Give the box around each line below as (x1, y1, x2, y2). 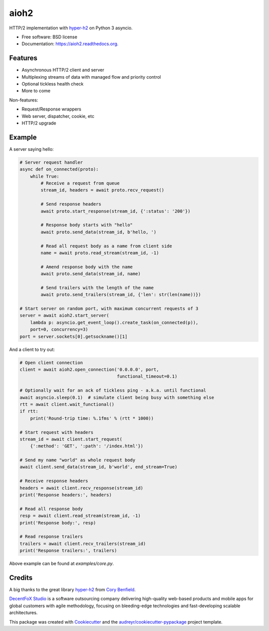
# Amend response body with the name (40, 264, 133, 270)
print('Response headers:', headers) (19, 492, 112, 498)
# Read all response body (19, 506, 83, 512)
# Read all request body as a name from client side (40, 243, 172, 249)
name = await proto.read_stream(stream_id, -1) (40, 250, 159, 256)
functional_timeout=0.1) (117, 374, 178, 379)
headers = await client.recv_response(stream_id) (19, 485, 143, 491)
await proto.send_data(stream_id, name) (40, 271, 141, 277)
